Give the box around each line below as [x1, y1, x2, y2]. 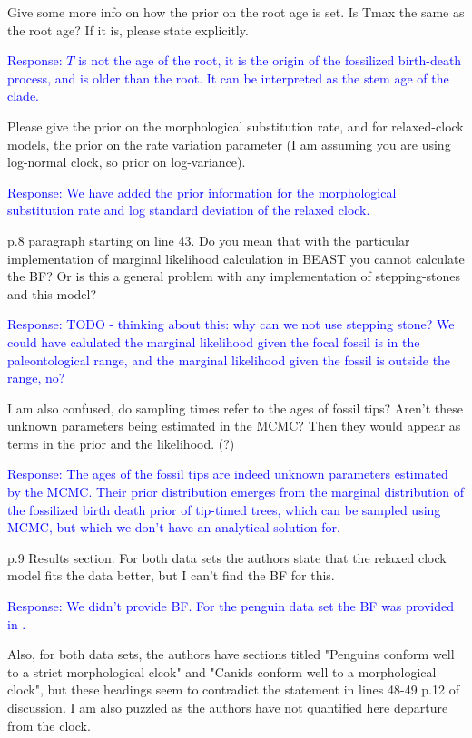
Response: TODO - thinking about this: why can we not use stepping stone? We [7, 315, 455, 334]
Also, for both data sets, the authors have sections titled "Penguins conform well [7, 645, 455, 664]
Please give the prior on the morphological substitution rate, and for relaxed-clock [7, 116, 464, 135]
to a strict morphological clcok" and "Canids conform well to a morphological [7, 662, 437, 681]
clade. [7, 86, 39, 105]
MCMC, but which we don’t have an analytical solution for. [7, 518, 340, 537]
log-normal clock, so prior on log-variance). [7, 152, 246, 171]
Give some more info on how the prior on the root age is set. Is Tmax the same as [7, 3, 465, 21]
